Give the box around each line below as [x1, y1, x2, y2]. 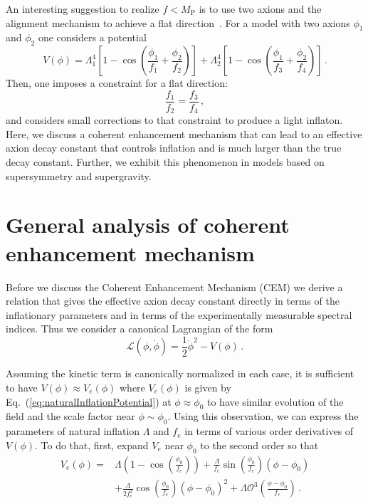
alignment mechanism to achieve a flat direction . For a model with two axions [6, 15, 350, 30]
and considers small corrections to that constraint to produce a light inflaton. [6, 112, 343, 127]
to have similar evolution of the [206, 394, 344, 409]
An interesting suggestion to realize [6, 1, 159, 16]
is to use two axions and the [199, 1, 322, 16]
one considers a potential [38, 30, 147, 45]
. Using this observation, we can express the [167, 409, 359, 424]
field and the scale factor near [6, 409, 135, 424]
